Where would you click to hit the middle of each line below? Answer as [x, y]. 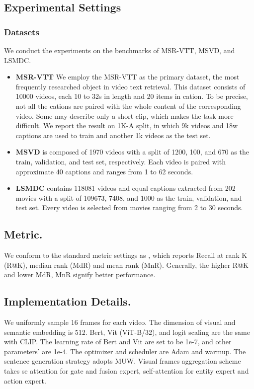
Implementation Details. [68, 301]
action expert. [25, 380]
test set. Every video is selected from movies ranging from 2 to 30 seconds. [129, 207]
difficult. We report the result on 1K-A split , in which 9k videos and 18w [127, 125]
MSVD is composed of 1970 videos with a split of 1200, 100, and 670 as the [132, 152]
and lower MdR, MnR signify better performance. [80, 274]
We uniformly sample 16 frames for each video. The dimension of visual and [120, 322]
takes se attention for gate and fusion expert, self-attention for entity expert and [127, 371]
